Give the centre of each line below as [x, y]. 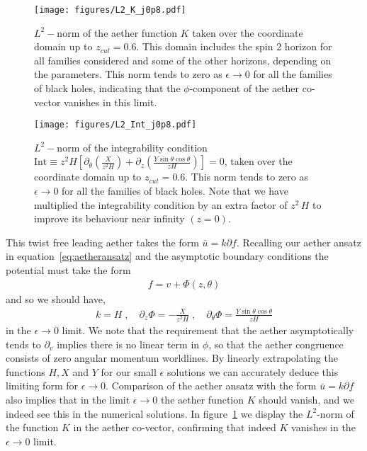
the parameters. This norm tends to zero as [128, 74]
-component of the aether [244, 88]
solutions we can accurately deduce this [253, 371]
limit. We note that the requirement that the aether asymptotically [208, 330]
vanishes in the [323, 427]
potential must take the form [68, 270]
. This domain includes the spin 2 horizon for [234, 46]
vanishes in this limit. [111, 102]
